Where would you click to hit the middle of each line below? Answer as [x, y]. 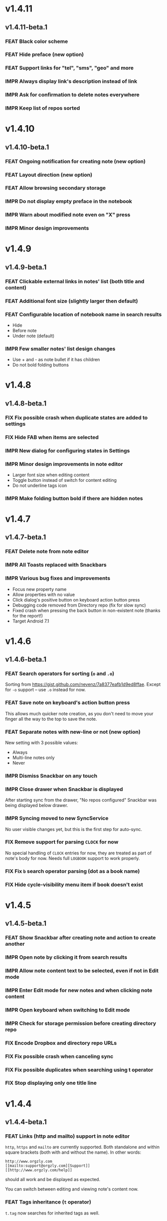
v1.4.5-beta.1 [26, 923]
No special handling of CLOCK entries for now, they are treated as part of [79, 853]
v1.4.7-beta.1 [26, 537]
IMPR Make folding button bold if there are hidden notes [74, 498]
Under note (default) [33, 336]
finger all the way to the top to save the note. [51, 719]
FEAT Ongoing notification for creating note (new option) [76, 161]
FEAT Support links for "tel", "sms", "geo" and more [69, 68]
